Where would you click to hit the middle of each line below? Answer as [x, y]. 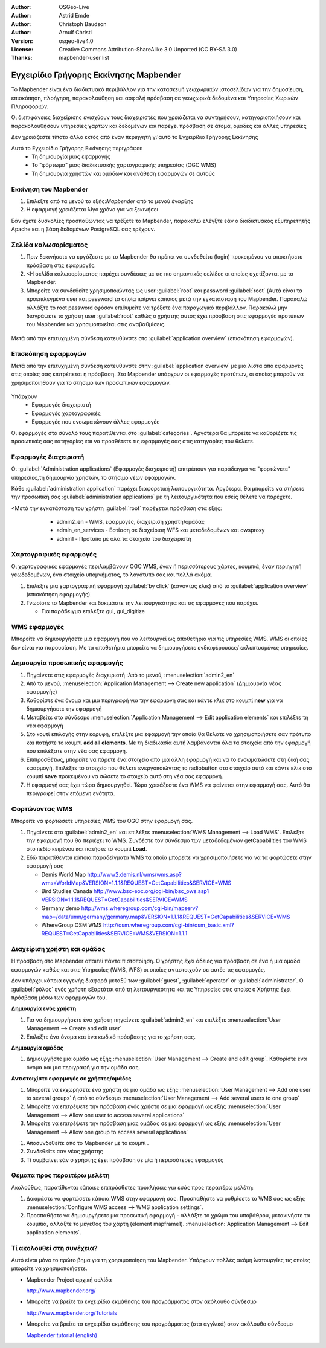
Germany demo [61, 908]
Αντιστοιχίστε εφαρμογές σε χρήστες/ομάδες [71, 1079]
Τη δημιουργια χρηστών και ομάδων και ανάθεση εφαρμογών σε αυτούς [123, 173]
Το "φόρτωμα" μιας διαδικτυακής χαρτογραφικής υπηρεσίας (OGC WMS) [124, 165]
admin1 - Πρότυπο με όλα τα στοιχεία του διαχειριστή [124, 538]
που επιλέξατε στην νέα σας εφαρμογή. [77, 751]
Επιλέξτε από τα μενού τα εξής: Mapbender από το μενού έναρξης [110, 201]
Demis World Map [64, 874]
